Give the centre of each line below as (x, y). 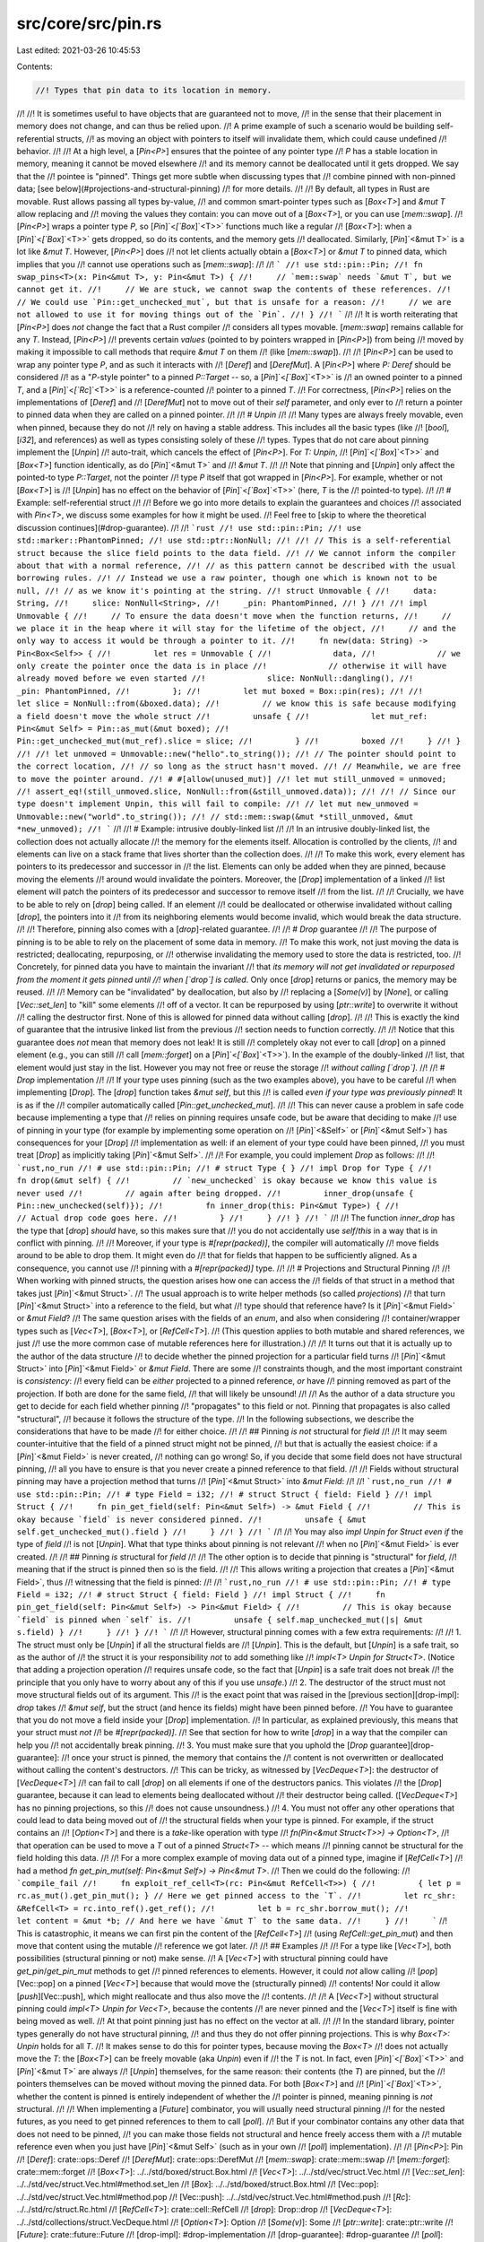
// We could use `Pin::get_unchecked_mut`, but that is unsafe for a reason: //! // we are (234, 302)
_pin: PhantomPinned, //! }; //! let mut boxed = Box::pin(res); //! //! (220, 691)
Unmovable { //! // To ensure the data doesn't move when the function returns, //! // (234, 616)
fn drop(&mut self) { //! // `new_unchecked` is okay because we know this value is (227, 1181)
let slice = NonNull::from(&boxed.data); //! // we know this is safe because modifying (236, 704)
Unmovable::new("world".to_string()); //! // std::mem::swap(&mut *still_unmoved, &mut (215, 817)
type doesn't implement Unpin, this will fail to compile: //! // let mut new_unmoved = (217, 804)
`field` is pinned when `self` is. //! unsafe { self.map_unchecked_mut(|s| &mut (220, 1620)
